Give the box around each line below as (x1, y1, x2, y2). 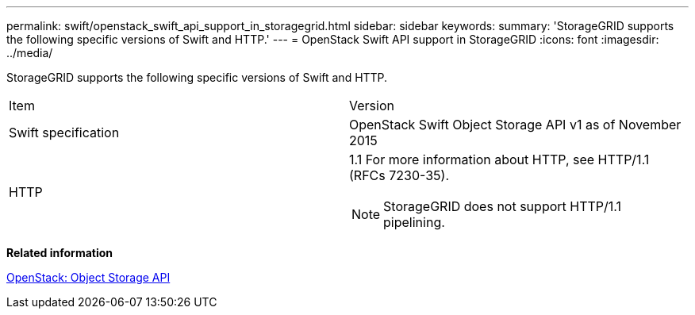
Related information (6, 246, 113, 259)
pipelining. (383, 214, 445, 230)
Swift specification (9, 125, 120, 140)
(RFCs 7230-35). (349, 167, 449, 183)
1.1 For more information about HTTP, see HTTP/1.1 (349, 152, 650, 167)
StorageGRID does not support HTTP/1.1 (383, 198, 622, 214)
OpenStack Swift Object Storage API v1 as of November (349, 117, 682, 133)
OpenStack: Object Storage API (6, 271, 171, 284)
